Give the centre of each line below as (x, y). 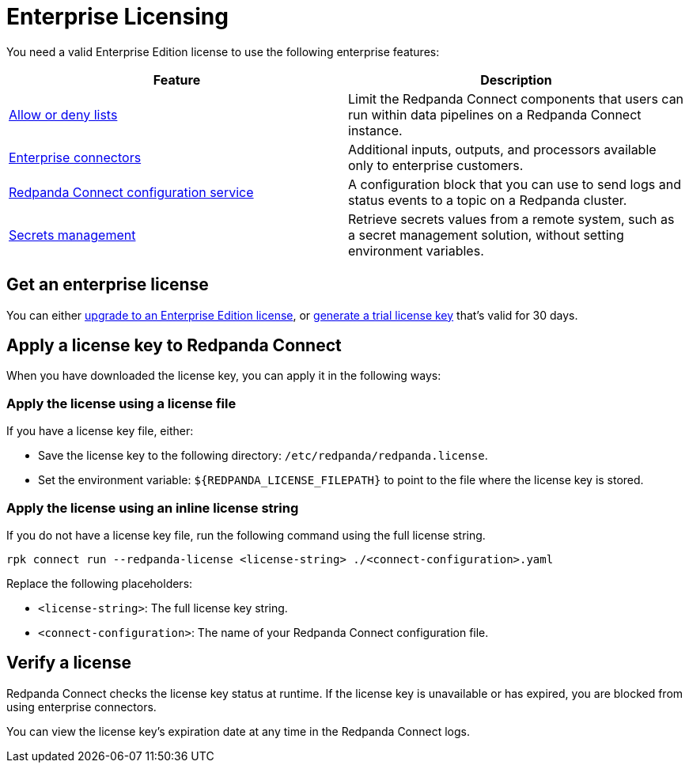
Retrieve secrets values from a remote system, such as (511, 219)
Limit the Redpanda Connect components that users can (516, 98)
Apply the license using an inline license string (153, 508)
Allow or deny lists (63, 114)
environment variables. (416, 250)
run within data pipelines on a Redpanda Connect (495, 114)
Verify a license (69, 663)
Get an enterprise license (108, 285)
